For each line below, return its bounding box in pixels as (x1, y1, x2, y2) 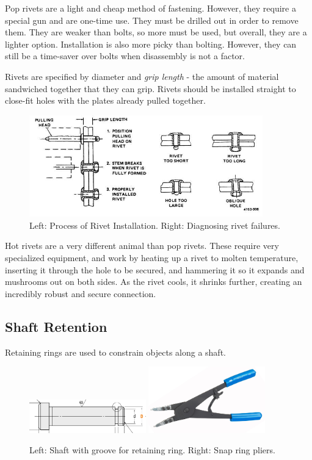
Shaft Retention (5, 317, 107, 336)
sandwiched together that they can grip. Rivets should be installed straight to (5, 82, 296, 95)
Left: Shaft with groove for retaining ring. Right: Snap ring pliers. (29, 444, 275, 456)
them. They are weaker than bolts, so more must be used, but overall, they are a (5, 26, 307, 38)
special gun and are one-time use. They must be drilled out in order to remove (5, 13, 299, 26)
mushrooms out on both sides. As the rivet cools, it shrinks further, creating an (5, 275, 302, 288)
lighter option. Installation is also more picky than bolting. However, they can (5, 37, 297, 50)
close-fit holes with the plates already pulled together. (5, 94, 206, 107)
